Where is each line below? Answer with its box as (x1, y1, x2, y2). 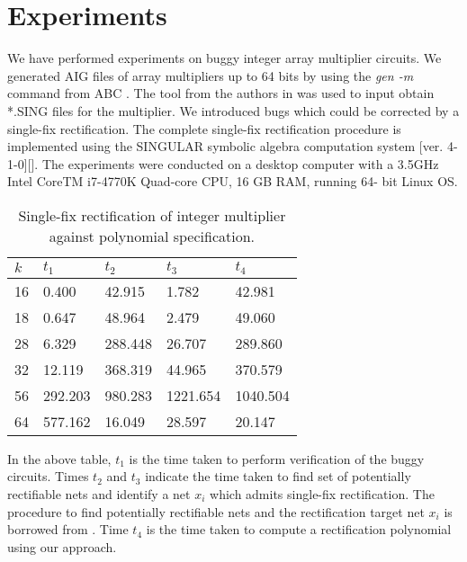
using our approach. (7, 537, 117, 556)
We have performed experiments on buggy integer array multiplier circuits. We (7, 49, 442, 67)
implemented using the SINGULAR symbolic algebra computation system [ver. (7, 137, 444, 156)
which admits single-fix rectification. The (210, 485, 435, 503)
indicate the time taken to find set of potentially (145, 467, 411, 486)
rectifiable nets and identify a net (7, 485, 191, 503)
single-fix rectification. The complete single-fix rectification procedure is (7, 119, 401, 138)
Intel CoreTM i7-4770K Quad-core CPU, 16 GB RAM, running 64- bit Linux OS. (7, 172, 458, 191)
